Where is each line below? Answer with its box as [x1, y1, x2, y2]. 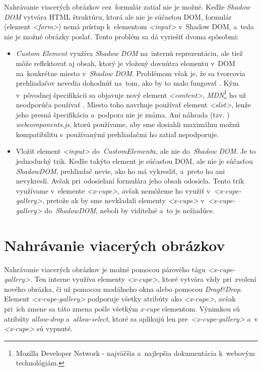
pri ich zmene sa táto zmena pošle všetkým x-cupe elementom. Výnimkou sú [4, 303, 240, 314]
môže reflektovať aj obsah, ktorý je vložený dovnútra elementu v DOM [16, 57, 235, 68]
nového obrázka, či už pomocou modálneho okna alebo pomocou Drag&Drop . [4, 283, 242, 294]
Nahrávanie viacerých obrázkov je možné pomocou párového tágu [4, 264, 206, 274]
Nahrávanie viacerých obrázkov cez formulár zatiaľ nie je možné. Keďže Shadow [4, 2, 250, 12]
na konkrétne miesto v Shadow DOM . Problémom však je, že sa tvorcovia [16, 68, 245, 78]
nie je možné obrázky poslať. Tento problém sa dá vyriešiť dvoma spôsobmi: [4, 31, 239, 41]
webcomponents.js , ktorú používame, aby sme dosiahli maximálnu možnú [16, 119, 240, 130]
